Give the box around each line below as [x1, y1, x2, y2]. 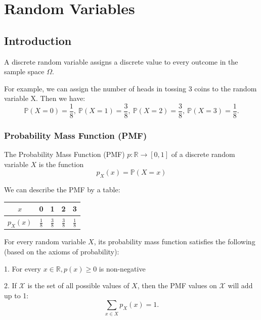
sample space [4, 66, 45, 77]
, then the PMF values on [137, 280, 217, 291]
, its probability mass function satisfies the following [94, 236, 255, 247]
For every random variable [4, 236, 86, 247]
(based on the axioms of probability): [4, 246, 119, 257]
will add [228, 280, 253, 291]
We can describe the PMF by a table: [4, 184, 120, 195]
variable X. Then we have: [4, 93, 85, 103]
